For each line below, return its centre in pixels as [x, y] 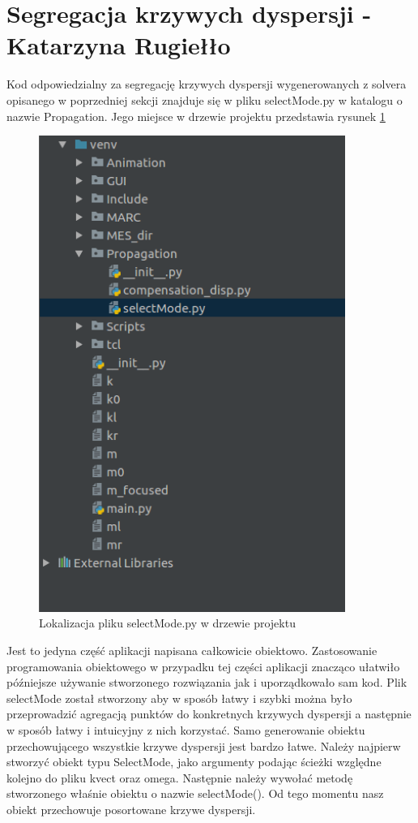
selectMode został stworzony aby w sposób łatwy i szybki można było [179, 698]
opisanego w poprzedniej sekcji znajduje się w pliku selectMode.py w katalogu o [205, 99]
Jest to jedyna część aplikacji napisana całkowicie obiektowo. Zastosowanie [192, 651]
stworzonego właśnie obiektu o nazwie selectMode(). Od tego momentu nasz [195, 793]
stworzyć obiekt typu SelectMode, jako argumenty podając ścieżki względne [194, 762]
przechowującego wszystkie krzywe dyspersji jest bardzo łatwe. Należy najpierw [204, 745]
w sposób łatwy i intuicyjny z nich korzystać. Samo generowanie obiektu [186, 730]
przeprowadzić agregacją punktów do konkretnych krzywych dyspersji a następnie [209, 714]
